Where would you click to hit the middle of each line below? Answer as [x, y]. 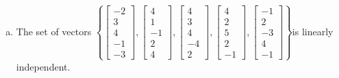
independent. [43, 66]
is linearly [313, 31]
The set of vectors [54, 31]
